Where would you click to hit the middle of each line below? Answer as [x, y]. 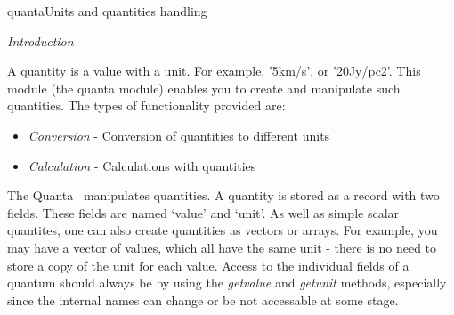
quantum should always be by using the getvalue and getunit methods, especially [227, 283]
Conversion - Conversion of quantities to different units [179, 135]
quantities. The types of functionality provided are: [146, 105]
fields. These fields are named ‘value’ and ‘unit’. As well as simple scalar [203, 212]
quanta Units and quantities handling [107, 11]
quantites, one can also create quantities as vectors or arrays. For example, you [223, 230]
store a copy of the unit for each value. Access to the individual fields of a [208, 265]
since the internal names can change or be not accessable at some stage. [203, 299]
